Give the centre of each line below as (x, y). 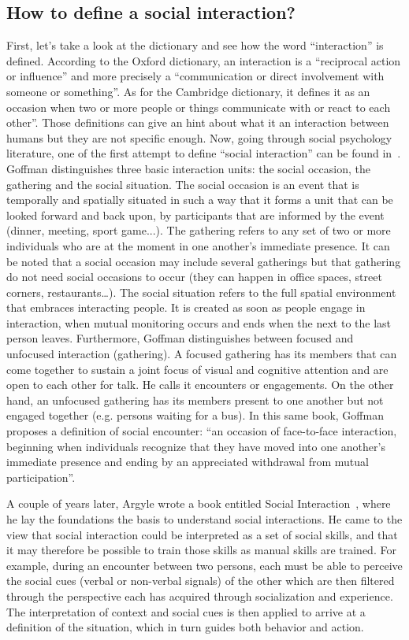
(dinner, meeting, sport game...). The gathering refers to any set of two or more (199, 230)
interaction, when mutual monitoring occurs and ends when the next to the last (199, 322)
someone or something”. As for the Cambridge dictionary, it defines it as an (188, 91)
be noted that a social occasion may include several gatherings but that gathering (204, 261)
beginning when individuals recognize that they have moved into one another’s (196, 446)
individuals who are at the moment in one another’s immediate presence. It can (198, 245)
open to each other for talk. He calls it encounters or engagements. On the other (200, 385)
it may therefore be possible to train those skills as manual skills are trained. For (201, 550)
